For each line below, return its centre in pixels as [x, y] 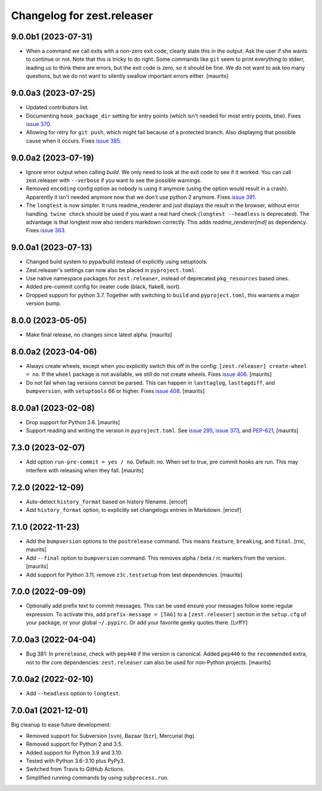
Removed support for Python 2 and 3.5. [74, 744]
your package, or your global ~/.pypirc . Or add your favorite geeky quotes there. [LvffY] [137, 623]
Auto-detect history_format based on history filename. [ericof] [107, 502]
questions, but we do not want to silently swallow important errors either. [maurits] [127, 76]
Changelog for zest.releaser [82, 16]
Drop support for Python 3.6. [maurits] [73, 422]
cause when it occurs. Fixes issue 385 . [74, 141]
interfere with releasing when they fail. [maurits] [85, 470]
